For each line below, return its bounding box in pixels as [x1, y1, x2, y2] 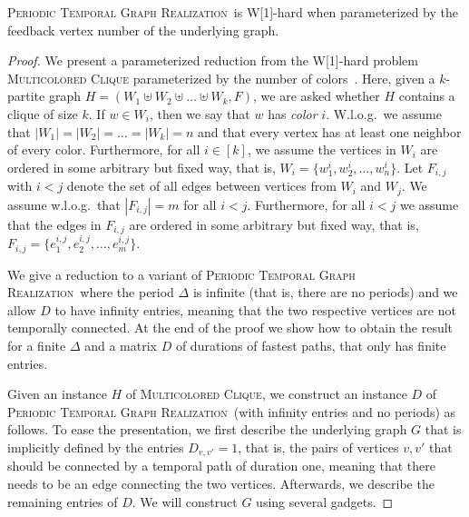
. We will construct [132, 492, 238, 511]
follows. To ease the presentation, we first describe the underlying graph [7, 420, 407, 439]
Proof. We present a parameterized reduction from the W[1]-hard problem [7, 51, 418, 70]
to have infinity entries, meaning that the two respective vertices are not [54, 300, 456, 319]
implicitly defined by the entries [7, 437, 184, 456]
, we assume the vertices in [247, 140, 396, 159]
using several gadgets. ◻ [256, 492, 394, 511]
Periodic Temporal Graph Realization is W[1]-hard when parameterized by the [7, 3, 459, 21]
